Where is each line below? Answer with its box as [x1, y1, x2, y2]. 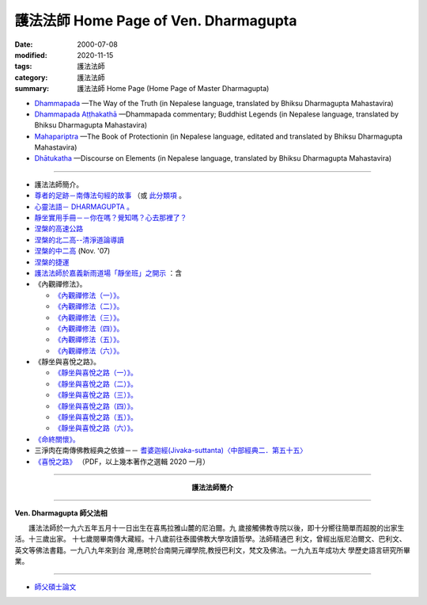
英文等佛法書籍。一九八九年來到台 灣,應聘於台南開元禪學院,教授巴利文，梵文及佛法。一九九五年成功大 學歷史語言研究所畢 [14, 545, 410, 554]
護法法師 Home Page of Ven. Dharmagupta [14, 12, 297, 29]
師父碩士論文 [34, 582, 77, 592]
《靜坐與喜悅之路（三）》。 [54, 390, 138, 400]
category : [14, 72, 48, 82]
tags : [14, 62, 32, 71]
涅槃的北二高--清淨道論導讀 [34, 234, 124, 245]
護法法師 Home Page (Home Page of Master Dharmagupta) [77, 84, 270, 93]
